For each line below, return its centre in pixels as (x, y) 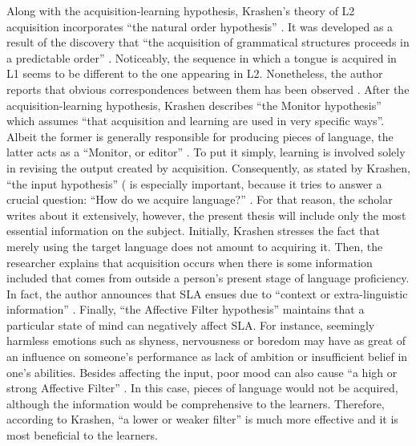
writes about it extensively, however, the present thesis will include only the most (206, 215)
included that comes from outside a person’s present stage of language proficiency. (208, 278)
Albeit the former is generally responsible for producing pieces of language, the (200, 136)
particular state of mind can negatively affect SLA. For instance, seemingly (191, 324)
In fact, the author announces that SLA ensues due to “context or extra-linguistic (207, 293)
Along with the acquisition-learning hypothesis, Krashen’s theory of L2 (181, 10)
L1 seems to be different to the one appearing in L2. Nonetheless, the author (195, 73)
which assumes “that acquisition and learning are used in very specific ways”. (196, 121)
